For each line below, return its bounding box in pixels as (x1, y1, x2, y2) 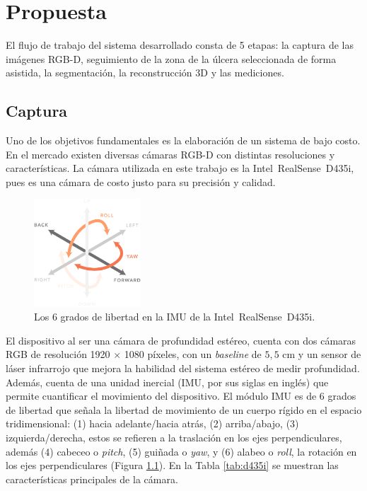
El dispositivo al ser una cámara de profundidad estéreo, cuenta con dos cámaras (6, 333, 356, 347)
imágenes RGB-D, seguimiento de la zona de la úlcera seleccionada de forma (6, 51, 337, 66)
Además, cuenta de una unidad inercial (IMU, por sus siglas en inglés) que (6, 374, 329, 389)
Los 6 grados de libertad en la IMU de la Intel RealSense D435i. (34, 309, 315, 324)
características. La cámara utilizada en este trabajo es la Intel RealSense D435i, (6, 161, 354, 175)
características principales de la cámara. (6, 471, 178, 486)
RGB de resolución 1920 (6, 347, 110, 362)
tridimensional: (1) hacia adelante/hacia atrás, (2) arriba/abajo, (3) (6, 416, 299, 431)
